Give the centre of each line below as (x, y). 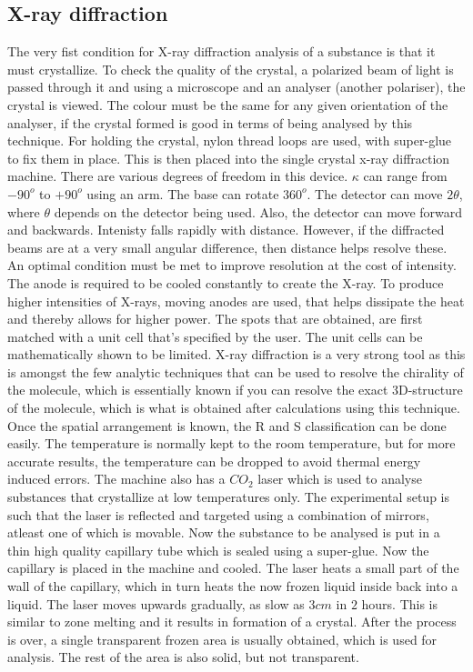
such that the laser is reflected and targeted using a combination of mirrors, (218, 514)
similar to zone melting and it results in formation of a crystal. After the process (232, 622)
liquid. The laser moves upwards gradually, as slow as (156, 603)
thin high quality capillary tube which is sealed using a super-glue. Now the (218, 550)
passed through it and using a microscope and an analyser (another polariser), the (236, 87)
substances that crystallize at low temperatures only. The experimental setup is (228, 497)
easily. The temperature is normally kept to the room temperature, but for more (231, 443)
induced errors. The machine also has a (116, 479)
